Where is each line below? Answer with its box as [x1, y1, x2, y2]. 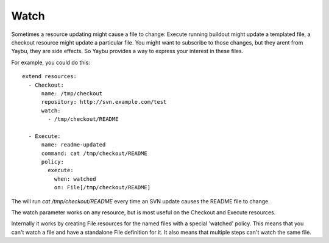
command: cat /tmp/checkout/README [41, 150, 147, 157]
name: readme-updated [41, 141, 106, 148]
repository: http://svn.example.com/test [41, 98, 167, 106]
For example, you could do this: [11, 59, 91, 66]
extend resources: [22, 73, 77, 80]
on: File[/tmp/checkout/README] [54, 184, 151, 191]
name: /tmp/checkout [41, 90, 103, 97]
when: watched [54, 175, 96, 183]
